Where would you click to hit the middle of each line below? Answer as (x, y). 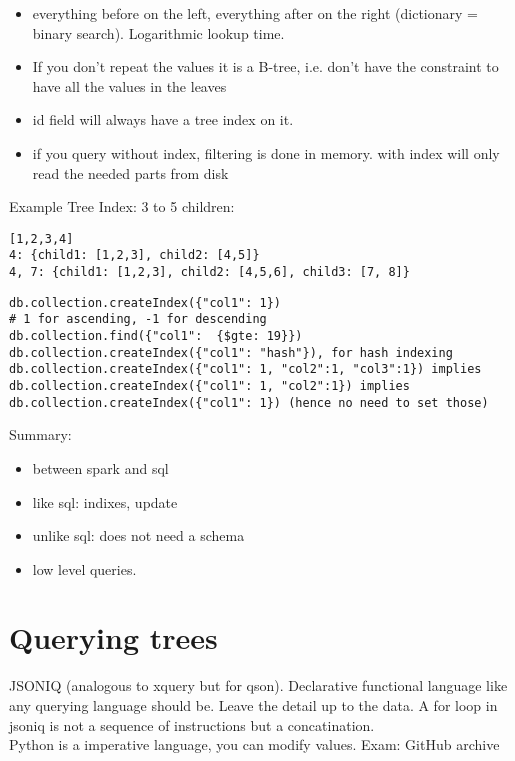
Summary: (40, 434)
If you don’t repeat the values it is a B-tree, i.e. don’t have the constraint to (265, 66)
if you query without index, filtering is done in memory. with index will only (266, 152)
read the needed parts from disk (130, 172)
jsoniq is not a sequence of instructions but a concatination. (192, 724)
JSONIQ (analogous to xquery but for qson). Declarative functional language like (258, 685)
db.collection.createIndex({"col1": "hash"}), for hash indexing (231, 352)
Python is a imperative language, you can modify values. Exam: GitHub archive (254, 744)
